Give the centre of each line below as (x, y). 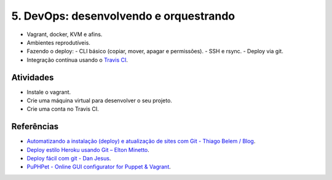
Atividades (33, 77)
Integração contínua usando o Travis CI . (77, 60)
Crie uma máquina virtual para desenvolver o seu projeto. (99, 100)
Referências (35, 126)
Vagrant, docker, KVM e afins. (65, 34)
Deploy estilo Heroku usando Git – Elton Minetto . (88, 149)
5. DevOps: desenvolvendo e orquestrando (123, 16)
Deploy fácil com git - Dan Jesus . (69, 159)
